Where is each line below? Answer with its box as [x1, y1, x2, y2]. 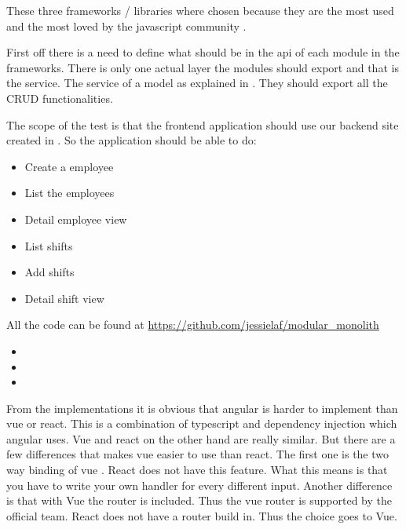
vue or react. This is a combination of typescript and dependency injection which [6, 415, 397, 432]
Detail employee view [24, 210, 127, 227]
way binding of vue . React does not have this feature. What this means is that [6, 462, 388, 478]
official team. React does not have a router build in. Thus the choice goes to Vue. [6, 507, 397, 524]
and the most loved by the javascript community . [6, 17, 247, 34]
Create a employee [24, 158, 114, 174]
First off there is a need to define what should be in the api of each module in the [6, 44, 400, 60]
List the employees [24, 184, 115, 201]
